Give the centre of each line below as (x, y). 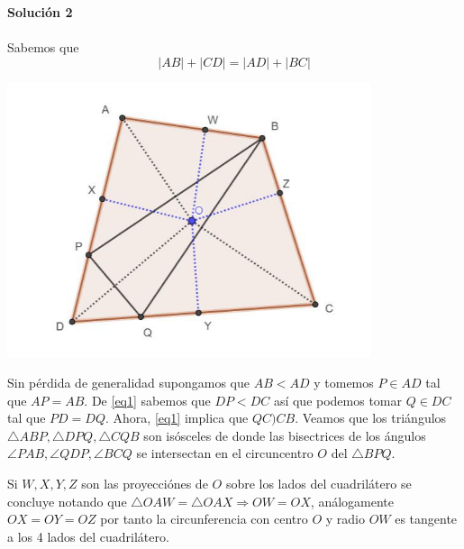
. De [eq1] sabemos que (147, 400)
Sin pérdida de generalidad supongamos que (128, 382)
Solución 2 (40, 12)
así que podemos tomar (338, 400)
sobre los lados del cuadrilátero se (318, 483)
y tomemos (344, 382)
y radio (345, 519)
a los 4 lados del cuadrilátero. (88, 536)
